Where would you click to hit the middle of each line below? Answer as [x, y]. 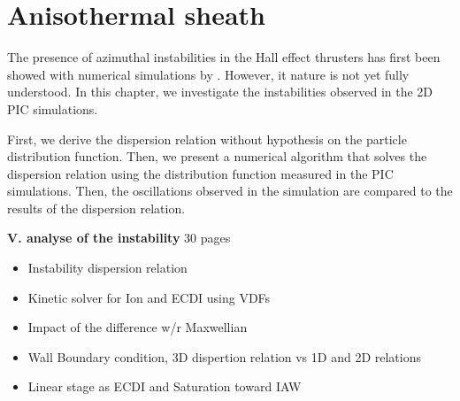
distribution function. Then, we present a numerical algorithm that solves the [217, 156]
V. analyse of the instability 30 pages [119, 238]
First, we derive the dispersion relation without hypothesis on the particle [207, 139]
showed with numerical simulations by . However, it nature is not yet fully [208, 74]
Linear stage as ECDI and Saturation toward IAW [165, 386]
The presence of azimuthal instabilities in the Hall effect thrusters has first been [224, 57]
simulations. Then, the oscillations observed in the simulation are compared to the [230, 191]
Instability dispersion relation [107, 268]
